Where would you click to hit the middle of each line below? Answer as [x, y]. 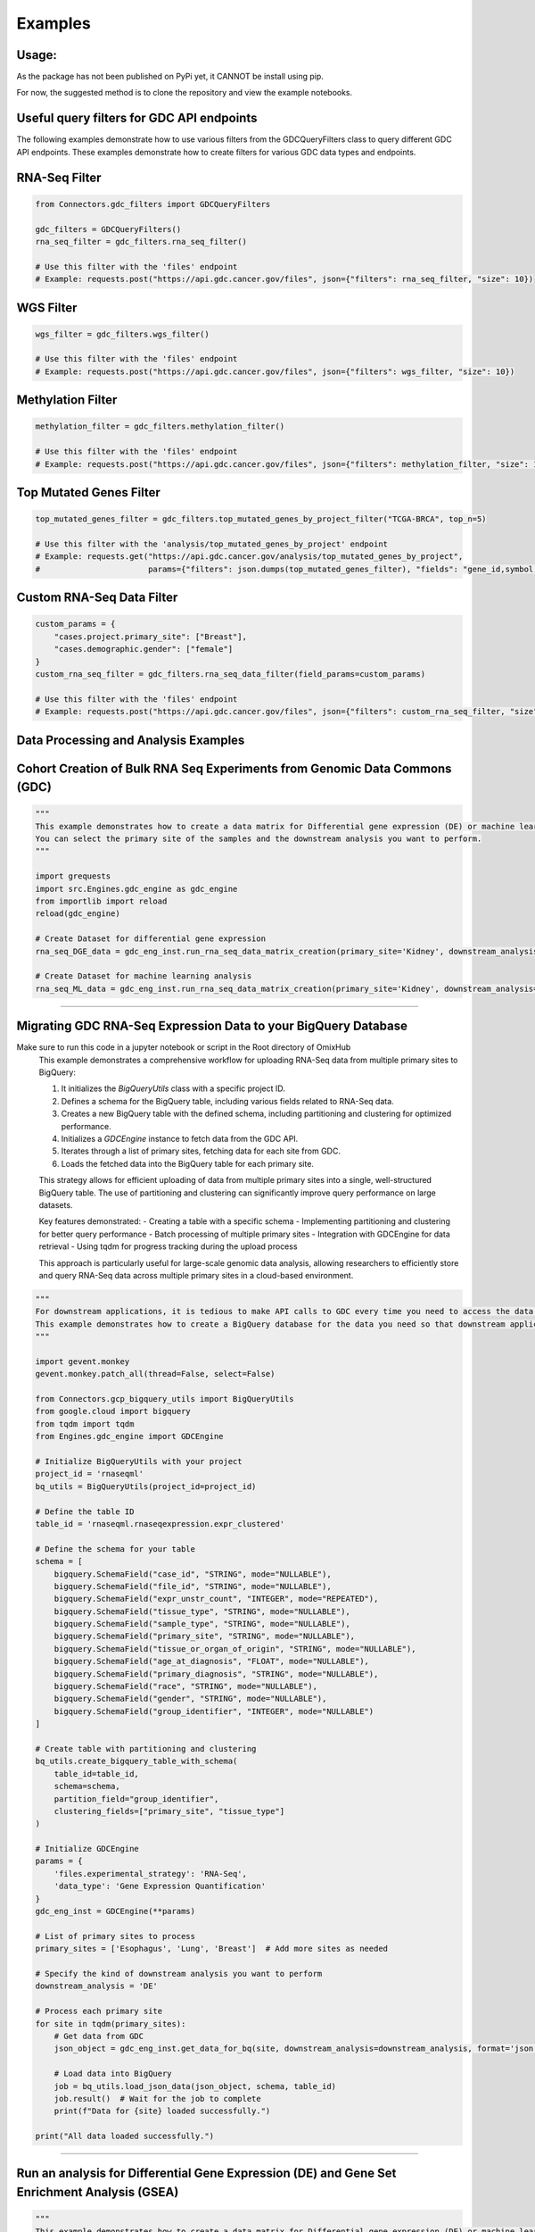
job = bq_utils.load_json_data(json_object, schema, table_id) [195, 2086]
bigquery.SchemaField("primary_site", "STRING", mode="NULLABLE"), [205, 1637]
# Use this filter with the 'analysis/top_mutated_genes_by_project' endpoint [211, 544]
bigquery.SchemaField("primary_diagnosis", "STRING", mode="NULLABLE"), [216, 1674]
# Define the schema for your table [115, 1549]
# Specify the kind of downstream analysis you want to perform [179, 1974]
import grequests [73, 876]
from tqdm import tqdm [85, 1424]
